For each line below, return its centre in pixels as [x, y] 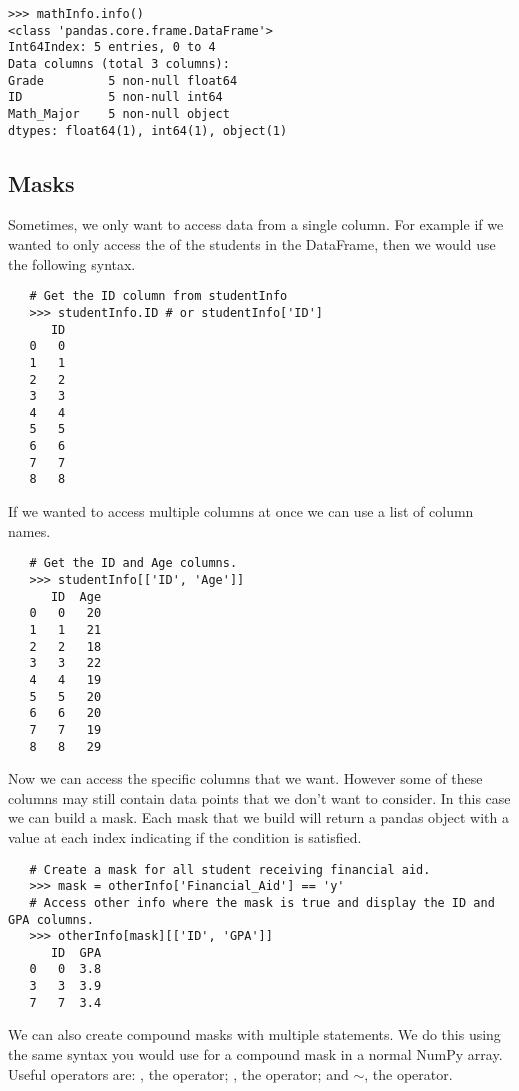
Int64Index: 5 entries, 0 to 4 [112, 47]
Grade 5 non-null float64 [123, 80]
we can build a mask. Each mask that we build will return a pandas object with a [259, 817]
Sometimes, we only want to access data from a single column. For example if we [256, 224]
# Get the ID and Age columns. [133, 563]
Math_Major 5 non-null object [119, 113]
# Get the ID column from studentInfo [158, 296]
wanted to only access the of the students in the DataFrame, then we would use [252, 244]
